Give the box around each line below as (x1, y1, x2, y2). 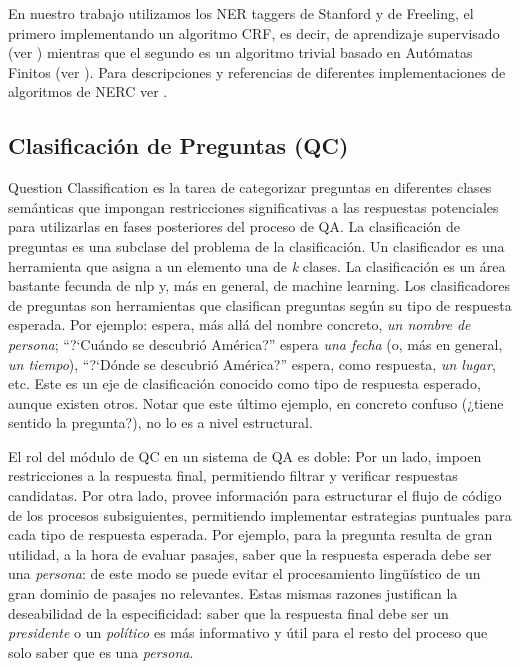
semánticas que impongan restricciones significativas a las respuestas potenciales (8, 196, 499, 217)
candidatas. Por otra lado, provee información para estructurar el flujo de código (8, 485, 502, 506)
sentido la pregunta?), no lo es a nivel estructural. (8, 412, 313, 433)
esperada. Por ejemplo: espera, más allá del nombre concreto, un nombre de (8, 314, 471, 335)
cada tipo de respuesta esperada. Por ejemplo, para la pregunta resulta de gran (8, 524, 493, 545)
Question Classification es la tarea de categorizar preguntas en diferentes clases (8, 177, 492, 198)
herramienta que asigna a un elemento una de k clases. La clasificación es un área (8, 255, 506, 276)
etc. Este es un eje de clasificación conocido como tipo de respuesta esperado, (8, 373, 481, 394)
